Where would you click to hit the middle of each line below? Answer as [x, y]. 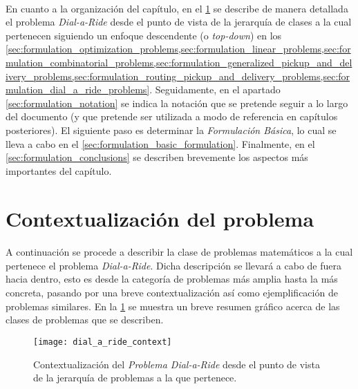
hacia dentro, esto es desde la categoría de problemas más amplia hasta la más [172, 279]
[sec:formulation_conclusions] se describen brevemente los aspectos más [157, 157]
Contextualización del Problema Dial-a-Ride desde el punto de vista [177, 364]
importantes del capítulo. [59, 170]
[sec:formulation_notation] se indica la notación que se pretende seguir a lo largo [177, 103]
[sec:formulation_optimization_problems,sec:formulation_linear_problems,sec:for [178, 49]
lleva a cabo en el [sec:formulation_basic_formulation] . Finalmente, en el [160, 143]
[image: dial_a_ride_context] [103, 342]
